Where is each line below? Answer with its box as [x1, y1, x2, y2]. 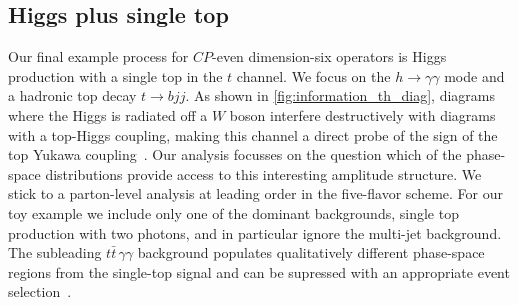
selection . [8, 281, 72, 302]
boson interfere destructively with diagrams [229, 104, 496, 125]
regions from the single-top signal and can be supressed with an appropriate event [8, 261, 510, 282]
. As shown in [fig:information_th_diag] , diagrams [185, 85, 495, 106]
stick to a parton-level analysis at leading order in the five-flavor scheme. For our [8, 183, 503, 204]
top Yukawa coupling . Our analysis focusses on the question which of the [8, 144, 462, 165]
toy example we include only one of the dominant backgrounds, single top [8, 202, 459, 223]
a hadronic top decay [8, 85, 137, 106]
